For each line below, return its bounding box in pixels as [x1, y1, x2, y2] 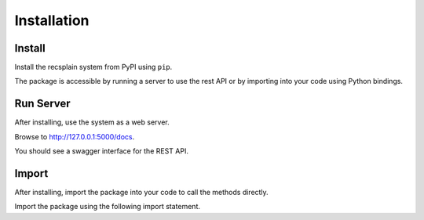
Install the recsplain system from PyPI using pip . [14, 63, 173, 72]
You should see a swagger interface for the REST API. [14, 146, 188, 156]
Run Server [14, 97, 71, 110]
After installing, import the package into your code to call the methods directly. [14, 188, 269, 197]
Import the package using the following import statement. [14, 202, 200, 211]
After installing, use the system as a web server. [14, 117, 170, 127]
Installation [14, 12, 90, 29]
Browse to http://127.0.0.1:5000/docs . [14, 132, 135, 141]
